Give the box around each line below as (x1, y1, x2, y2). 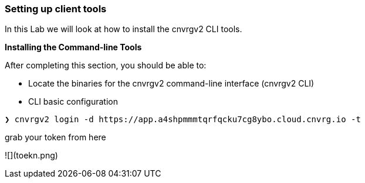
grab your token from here (5, 132, 106, 143)
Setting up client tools (5, 3, 107, 15)
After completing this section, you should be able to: (5, 60, 207, 71)
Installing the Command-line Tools (5, 42, 142, 53)
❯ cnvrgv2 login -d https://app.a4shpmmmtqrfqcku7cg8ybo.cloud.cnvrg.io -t (5, 115, 361, 125)
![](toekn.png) (5, 150, 58, 161)
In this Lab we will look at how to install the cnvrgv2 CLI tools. (5, 24, 242, 34)
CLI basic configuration (28, 96, 118, 107)
